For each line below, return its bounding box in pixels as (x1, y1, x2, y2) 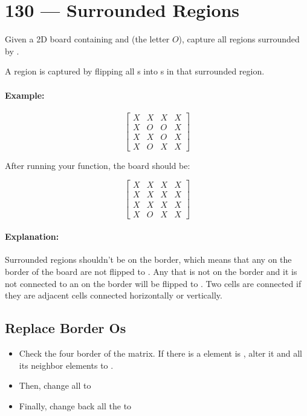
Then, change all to (19, 379, 91, 392)
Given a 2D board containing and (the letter (5, 33, 170, 45)
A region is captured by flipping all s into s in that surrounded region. (5, 65, 265, 78)
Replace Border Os (5, 319, 126, 337)
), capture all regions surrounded (178, 33, 300, 45)
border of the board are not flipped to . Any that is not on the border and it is (5, 265, 297, 277)
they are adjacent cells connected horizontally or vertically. (5, 289, 222, 302)
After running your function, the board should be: (5, 159, 190, 171)
